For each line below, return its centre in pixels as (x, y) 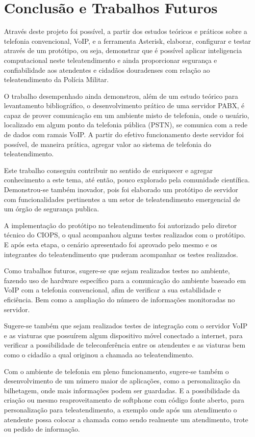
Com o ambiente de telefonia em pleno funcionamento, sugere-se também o (116, 371)
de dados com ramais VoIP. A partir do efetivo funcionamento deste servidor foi (124, 134)
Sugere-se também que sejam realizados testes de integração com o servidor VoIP (126, 326)
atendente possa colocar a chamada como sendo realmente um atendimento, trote (126, 419)
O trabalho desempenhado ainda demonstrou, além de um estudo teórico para (121, 96)
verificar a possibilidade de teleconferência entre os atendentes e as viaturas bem (125, 345)
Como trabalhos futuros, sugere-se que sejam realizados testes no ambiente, (117, 271)
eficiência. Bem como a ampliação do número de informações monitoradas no (119, 299)
